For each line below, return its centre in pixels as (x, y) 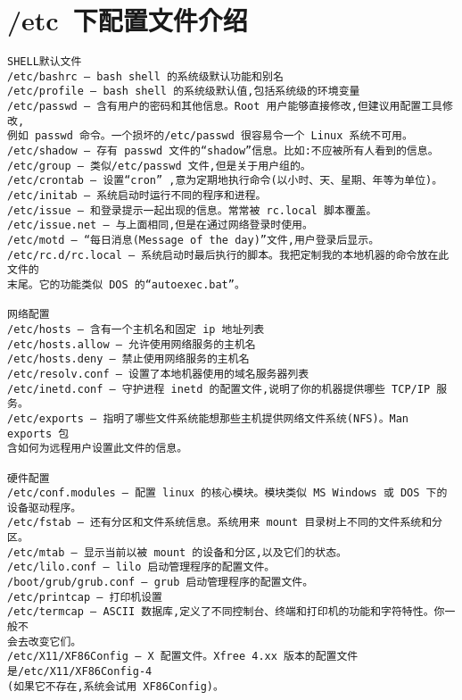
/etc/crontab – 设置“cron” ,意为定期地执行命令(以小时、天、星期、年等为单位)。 (225, 181)
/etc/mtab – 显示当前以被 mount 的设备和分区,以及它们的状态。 (177, 552)
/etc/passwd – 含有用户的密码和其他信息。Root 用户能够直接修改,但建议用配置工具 (225, 107)
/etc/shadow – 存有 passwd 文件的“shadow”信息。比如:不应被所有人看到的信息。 (223, 151)
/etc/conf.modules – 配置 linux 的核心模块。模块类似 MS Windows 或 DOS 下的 (227, 493)
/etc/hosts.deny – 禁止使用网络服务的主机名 (128, 359)
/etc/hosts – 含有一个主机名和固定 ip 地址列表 (136, 329)
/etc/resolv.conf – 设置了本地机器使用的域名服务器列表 (158, 374)
